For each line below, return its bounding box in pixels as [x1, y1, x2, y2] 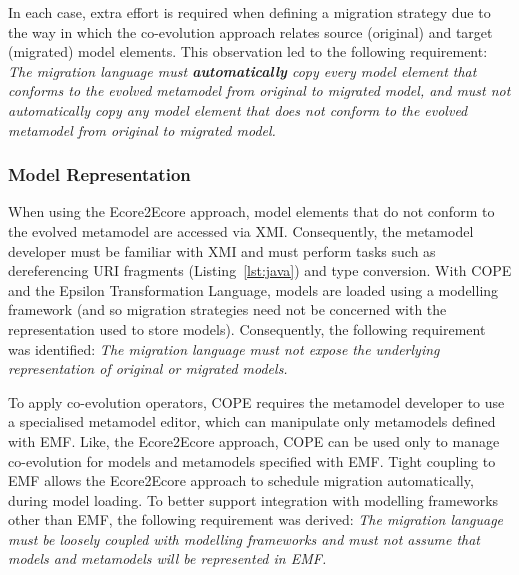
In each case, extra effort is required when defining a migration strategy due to [8, 2, 491, 22]
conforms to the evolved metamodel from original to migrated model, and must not [8, 80, 511, 101]
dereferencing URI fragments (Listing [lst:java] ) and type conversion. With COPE [8, 260, 512, 281]
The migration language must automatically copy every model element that [8, 60, 477, 81]
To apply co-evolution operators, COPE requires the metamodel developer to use [8, 391, 505, 412]
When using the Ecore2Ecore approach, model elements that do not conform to [8, 201, 495, 222]
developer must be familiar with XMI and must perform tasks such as [8, 240, 436, 261]
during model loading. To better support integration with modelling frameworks [8, 489, 499, 510]
